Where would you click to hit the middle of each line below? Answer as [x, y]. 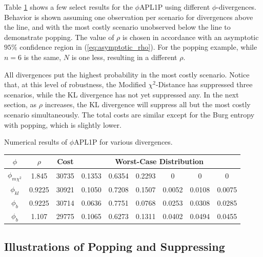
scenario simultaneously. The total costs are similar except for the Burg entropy [129, 114]
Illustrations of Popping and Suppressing [115, 246]
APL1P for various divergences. [123, 142]
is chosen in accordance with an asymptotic [190, 37]
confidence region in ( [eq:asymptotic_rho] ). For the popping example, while [138, 47]
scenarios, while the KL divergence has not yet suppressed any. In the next [122, 94]
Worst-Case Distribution [159, 161]
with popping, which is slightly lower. [63, 124]
